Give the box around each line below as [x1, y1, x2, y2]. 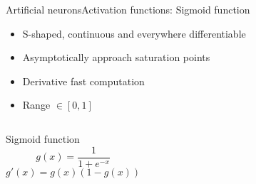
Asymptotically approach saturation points [22, 50, 210, 65]
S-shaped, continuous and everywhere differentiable [22, 26, 246, 40]
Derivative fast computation [22, 73, 145, 88]
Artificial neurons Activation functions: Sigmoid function [6, 2, 250, 16]
